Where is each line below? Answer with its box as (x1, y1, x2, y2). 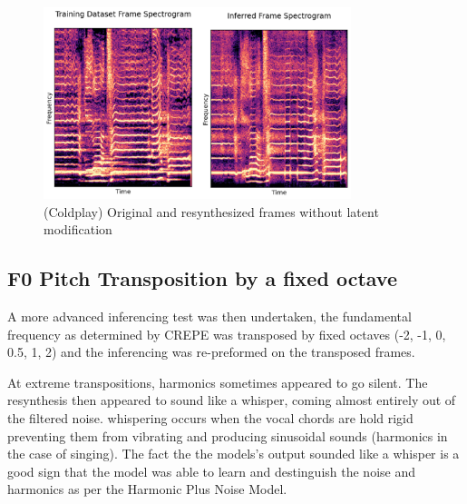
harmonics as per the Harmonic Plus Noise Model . (7, 479, 287, 499)
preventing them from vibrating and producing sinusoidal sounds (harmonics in (7, 426, 448, 445)
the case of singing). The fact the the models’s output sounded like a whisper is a (7, 444, 460, 463)
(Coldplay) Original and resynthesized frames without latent (44, 202, 379, 221)
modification (44, 220, 112, 239)
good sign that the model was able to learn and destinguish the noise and (7, 461, 415, 480)
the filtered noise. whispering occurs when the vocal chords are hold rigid (7, 408, 413, 427)
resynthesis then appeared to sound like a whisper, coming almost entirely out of (7, 390, 456, 410)
